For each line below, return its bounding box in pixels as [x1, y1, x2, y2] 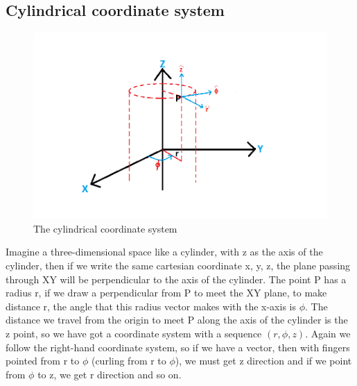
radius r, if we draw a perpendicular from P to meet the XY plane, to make [6, 285, 327, 300]
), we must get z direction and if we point [175, 353, 352, 368]
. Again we [305, 326, 351, 340]
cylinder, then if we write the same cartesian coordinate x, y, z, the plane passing [6, 258, 351, 272]
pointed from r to [6, 353, 80, 368]
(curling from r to [91, 353, 166, 368]
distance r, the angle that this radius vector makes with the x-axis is [6, 299, 296, 313]
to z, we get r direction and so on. [37, 367, 182, 381]
